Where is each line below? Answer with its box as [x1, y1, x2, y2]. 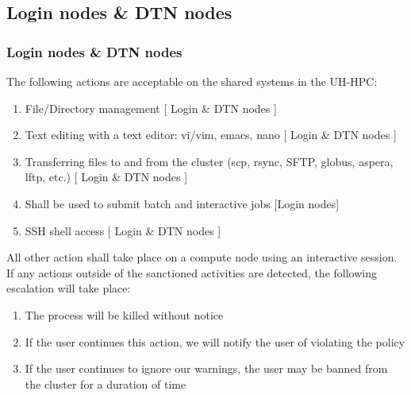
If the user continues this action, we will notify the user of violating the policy [25, 333, 405, 350]
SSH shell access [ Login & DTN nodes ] [25, 222, 221, 238]
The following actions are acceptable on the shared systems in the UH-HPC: [6, 73, 378, 89]
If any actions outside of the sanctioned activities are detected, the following [6, 264, 377, 281]
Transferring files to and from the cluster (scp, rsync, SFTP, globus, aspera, [25, 153, 394, 169]
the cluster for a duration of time [25, 375, 186, 392]
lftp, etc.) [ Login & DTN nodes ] [25, 168, 188, 185]
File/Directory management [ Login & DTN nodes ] [25, 99, 277, 116]
